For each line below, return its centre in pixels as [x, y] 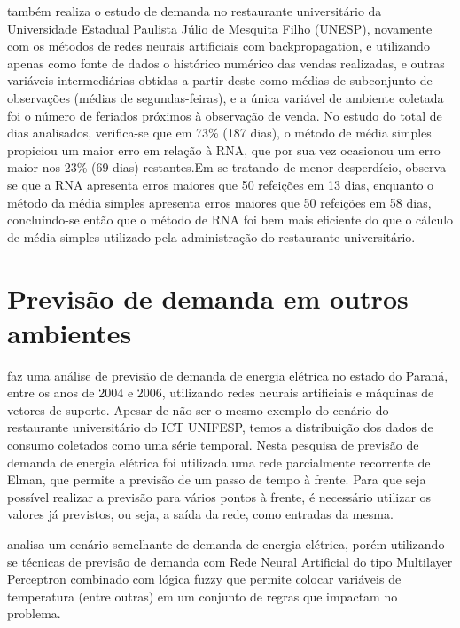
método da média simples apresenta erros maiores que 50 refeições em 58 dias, [219, 202]
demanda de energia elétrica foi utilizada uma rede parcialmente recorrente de [219, 462]
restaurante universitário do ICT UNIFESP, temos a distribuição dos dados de [220, 427]
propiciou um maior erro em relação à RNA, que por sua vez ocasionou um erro [224, 149]
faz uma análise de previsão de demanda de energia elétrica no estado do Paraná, [228, 375]
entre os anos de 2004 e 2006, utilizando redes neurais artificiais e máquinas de [221, 392]
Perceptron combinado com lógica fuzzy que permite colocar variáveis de [204, 579]
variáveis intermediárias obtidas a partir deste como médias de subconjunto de [220, 80]
